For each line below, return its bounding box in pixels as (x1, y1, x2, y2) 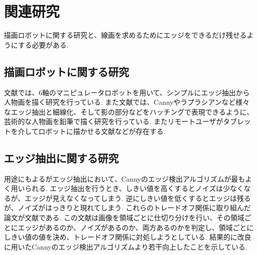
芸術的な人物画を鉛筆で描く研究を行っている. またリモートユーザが (4, 116, 223, 127)
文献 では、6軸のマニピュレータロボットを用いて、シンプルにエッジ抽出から (4, 87, 250, 97)
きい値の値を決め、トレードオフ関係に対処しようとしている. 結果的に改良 (10, 232, 252, 242)
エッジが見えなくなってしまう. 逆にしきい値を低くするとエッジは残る (24, 192, 251, 203)
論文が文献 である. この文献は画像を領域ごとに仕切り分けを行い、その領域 (4, 212, 245, 223)
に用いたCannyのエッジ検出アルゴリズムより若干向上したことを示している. (4, 241, 248, 252)
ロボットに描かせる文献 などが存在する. (38, 126, 166, 136)
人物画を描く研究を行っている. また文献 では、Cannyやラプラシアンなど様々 (4, 97, 250, 107)
